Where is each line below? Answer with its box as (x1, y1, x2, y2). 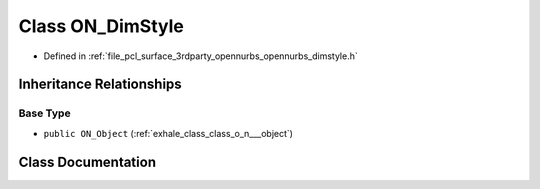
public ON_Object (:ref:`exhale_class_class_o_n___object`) (43, 127, 294, 139)
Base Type (18, 106, 71, 120)
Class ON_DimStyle (18, 15, 185, 37)
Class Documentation (18, 153, 157, 170)
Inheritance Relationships (18, 76, 182, 93)
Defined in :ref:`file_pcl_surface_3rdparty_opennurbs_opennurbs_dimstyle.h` (43, 50, 359, 62)
